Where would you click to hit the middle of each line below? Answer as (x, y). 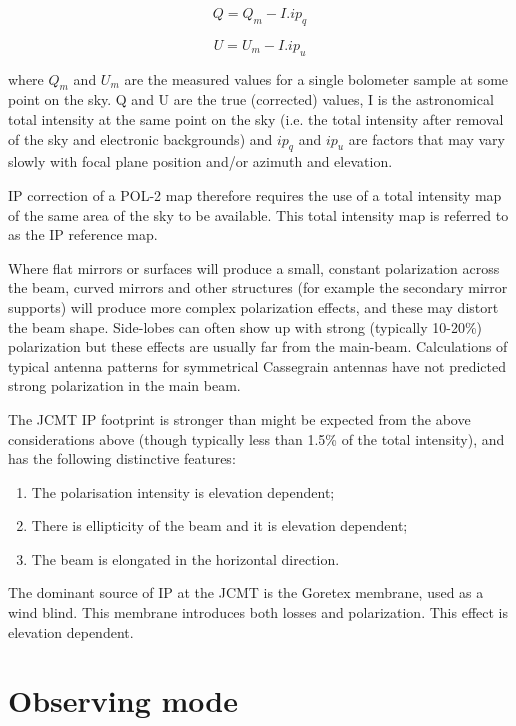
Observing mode (123, 700)
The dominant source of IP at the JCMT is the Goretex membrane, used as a (246, 592)
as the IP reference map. (83, 234)
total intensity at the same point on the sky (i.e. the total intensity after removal (256, 118)
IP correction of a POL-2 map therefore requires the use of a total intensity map (255, 194)
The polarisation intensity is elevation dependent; (183, 491)
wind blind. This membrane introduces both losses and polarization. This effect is (258, 612)
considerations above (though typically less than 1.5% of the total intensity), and (256, 438)
